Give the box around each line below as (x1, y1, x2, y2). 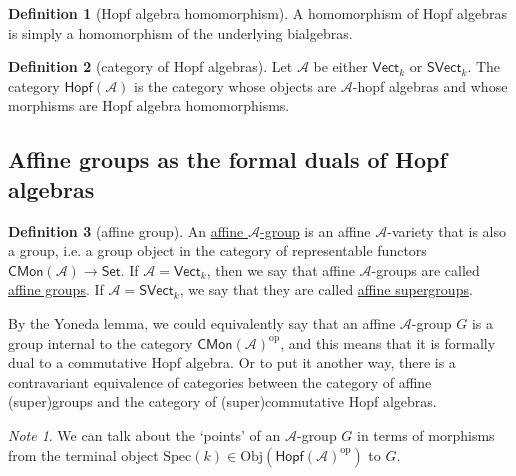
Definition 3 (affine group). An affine (8, 220, 244, 241)
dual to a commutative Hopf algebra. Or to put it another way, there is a (8, 352, 456, 373)
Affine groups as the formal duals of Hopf (8, 144, 447, 175)
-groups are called (371, 259, 480, 280)
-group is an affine (259, 220, 371, 241)
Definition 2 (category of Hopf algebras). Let (8, 56, 293, 77)
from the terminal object (8, 444, 159, 465)
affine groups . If (8, 279, 104, 300)
